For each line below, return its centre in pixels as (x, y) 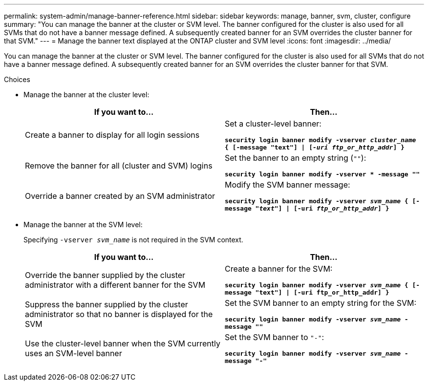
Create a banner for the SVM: (279, 269)
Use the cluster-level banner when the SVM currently (123, 343)
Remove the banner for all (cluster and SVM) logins (119, 165)
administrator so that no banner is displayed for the (119, 314)
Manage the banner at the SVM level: (83, 225)
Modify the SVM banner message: (288, 185)
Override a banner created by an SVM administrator (120, 196)
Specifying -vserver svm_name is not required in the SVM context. (133, 240)
